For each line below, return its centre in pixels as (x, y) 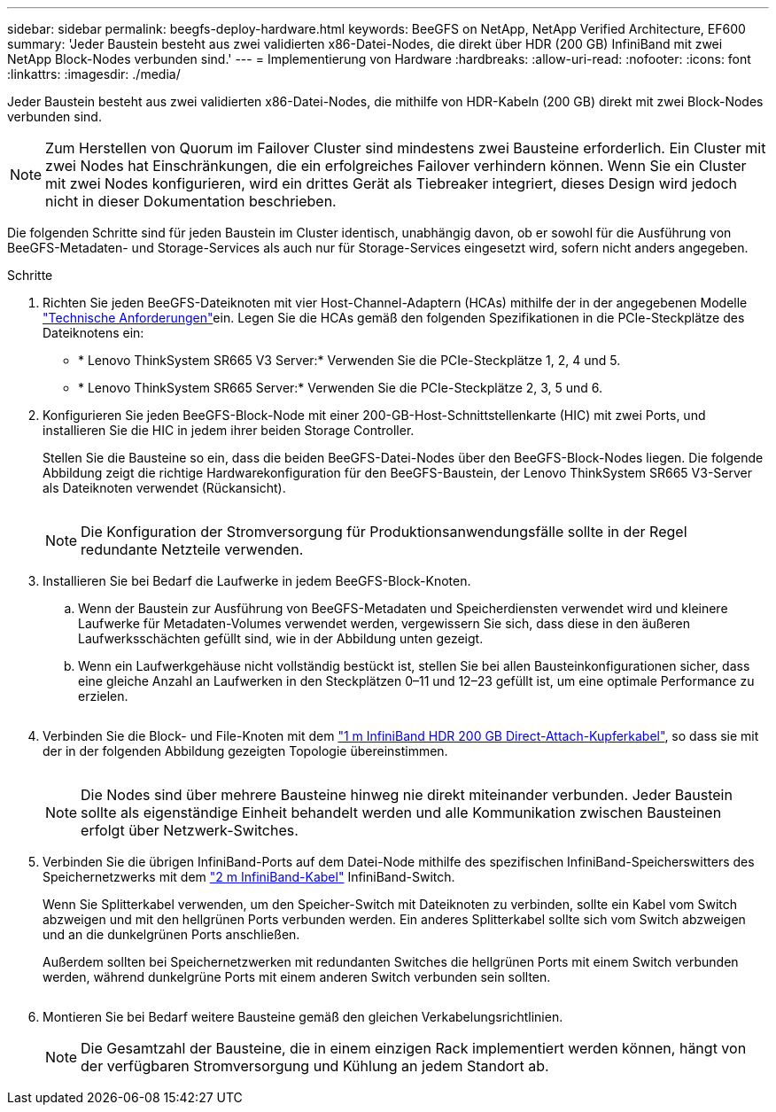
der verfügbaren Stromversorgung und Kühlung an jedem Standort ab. (315, 1066)
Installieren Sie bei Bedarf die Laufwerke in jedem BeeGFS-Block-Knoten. (257, 581)
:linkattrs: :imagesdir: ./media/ (94, 74)
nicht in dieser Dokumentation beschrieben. (191, 201)
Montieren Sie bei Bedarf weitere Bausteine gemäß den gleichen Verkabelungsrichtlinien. (303, 1017)
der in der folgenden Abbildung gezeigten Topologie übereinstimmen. (245, 751)
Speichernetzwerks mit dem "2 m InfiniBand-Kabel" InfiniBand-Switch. (249, 877)
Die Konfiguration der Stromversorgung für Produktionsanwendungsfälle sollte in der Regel (384, 532)
